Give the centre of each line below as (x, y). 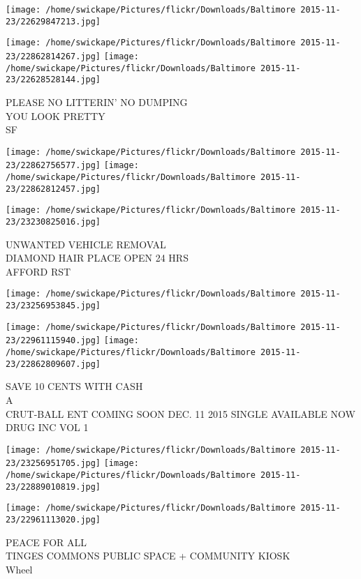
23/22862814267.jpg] (53, 56)
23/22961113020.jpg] (53, 520)
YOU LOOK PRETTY (56, 115)
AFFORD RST (38, 271)
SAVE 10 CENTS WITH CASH (74, 386)
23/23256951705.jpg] (53, 464)
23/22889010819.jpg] (53, 487)
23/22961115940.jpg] (53, 341)
